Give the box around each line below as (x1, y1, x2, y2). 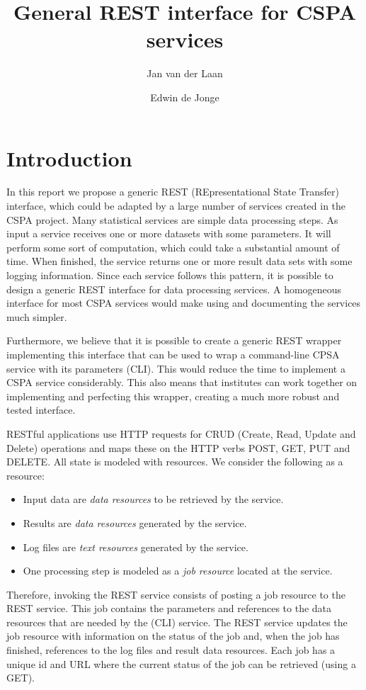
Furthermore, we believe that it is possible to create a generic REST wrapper (6, 333, 342, 348)
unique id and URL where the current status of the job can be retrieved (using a (6, 656, 356, 671)
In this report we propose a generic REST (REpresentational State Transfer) (6, 184, 339, 199)
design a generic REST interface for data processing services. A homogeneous (6, 281, 342, 296)
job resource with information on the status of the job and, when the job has (6, 628, 340, 643)
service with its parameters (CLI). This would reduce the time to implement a (6, 361, 345, 375)
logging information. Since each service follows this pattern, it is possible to (6, 268, 333, 282)
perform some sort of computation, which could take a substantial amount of (6, 239, 340, 254)
